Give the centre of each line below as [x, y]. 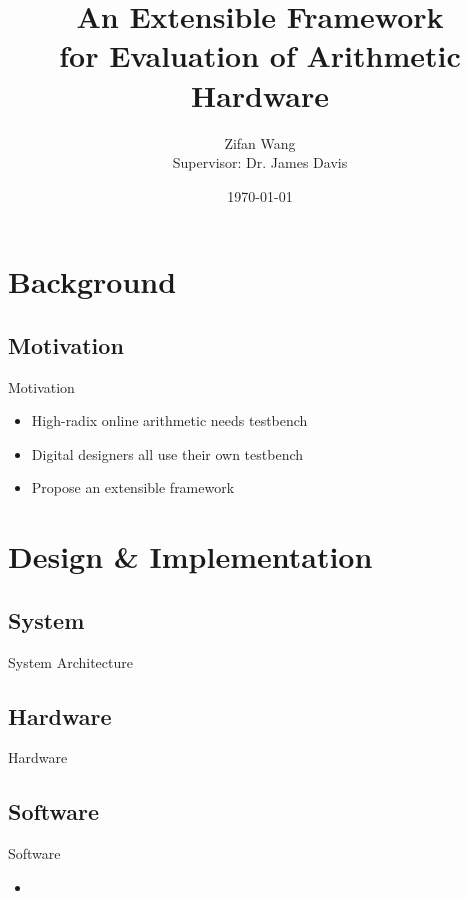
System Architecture [70, 661]
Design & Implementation [190, 556]
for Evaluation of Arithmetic [260, 55]
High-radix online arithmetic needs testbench [169, 420]
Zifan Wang [260, 142]
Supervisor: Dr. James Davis [260, 162]
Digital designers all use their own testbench [167, 453]
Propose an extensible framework [133, 487]
